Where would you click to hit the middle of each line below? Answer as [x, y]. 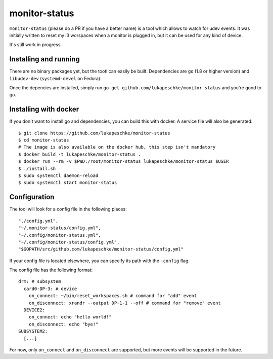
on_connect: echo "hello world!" [70, 317]
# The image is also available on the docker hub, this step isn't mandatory [117, 147]
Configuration [32, 197]
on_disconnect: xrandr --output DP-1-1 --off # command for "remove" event [125, 303]
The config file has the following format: [51, 270]
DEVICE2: [34, 310]
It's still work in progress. [36, 45]
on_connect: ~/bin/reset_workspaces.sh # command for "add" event [113, 296]
